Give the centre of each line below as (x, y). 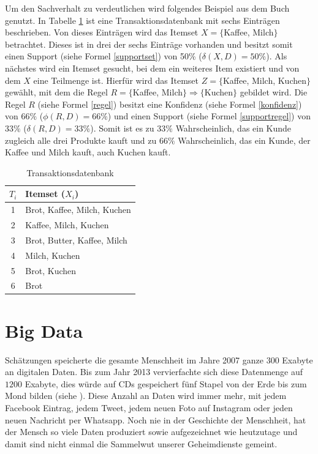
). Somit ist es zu (122, 128)
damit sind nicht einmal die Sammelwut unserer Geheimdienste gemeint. (141, 443)
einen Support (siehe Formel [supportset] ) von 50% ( (104, 56)
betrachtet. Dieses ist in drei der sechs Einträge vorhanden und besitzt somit (149, 44)
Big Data (44, 330)
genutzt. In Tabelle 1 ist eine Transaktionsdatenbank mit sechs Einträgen (142, 20)
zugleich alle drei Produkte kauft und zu (81, 140)
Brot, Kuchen (51, 270)
